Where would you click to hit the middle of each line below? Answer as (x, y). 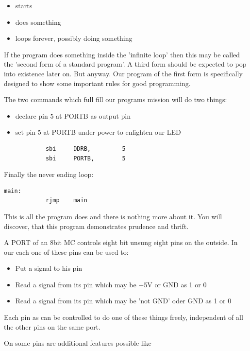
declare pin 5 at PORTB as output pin (73, 115)
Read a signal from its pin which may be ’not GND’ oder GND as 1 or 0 (123, 301)
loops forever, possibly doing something (74, 38)
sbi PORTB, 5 (85, 158)
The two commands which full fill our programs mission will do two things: (116, 99)
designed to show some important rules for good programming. (97, 83)
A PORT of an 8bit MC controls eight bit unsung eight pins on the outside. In (121, 242)
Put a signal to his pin (49, 268)
